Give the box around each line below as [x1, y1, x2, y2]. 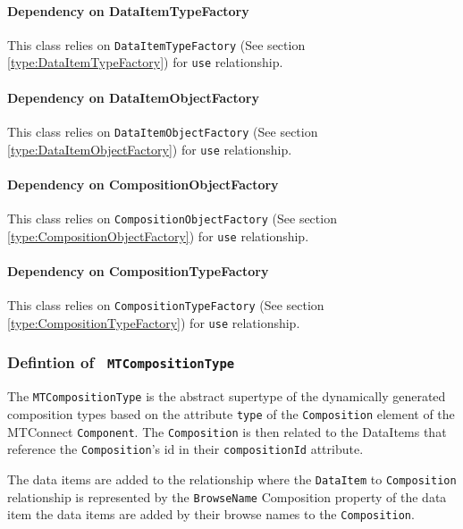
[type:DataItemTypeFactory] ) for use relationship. [7, 53, 283, 71]
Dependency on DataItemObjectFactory [7, 88, 259, 106]
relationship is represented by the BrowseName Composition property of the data [7, 487, 447, 506]
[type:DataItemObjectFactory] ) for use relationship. [7, 139, 292, 158]
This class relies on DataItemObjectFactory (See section [7, 122, 318, 140]
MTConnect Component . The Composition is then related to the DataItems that [7, 422, 447, 441]
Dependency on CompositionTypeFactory [7, 261, 269, 280]
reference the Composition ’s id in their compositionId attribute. [7, 440, 364, 458]
